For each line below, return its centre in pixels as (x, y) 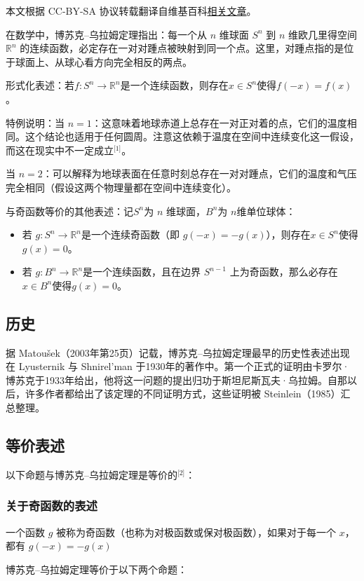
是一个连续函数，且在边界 (142, 272)
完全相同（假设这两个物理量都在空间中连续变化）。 (121, 187)
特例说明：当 (35, 122)
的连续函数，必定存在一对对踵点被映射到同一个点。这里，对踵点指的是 (182, 48)
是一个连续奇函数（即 (131, 234)
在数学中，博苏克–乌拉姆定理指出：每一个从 (106, 34)
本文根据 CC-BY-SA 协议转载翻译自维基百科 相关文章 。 (131, 11)
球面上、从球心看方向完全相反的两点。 (103, 61)
